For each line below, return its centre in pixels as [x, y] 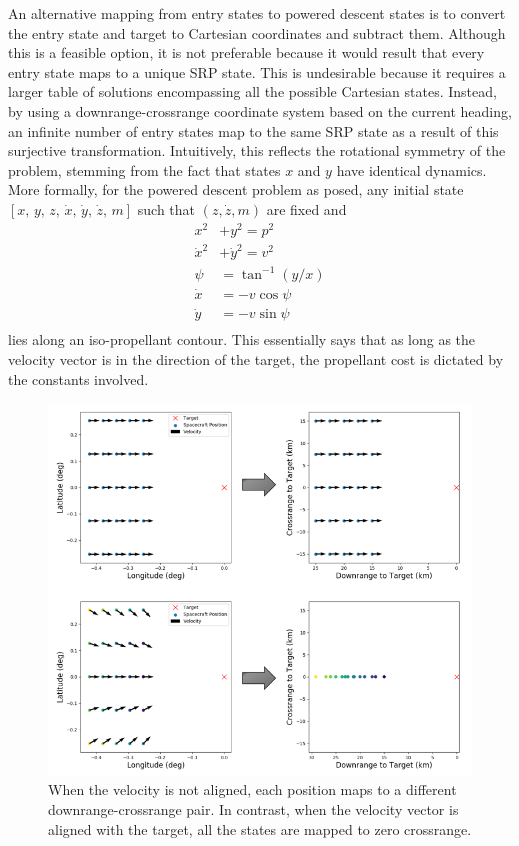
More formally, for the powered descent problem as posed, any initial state [236, 189]
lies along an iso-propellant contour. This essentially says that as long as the [242, 339]
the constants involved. [78, 378]
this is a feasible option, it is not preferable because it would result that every [246, 52]
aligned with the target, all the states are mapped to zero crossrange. [260, 828]
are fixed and [306, 208]
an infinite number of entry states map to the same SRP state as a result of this [253, 130]
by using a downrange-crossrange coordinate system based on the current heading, [260, 110]
